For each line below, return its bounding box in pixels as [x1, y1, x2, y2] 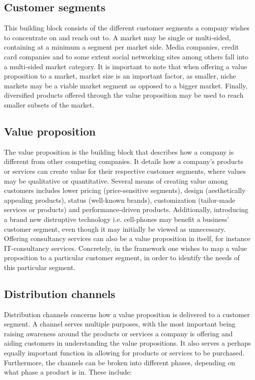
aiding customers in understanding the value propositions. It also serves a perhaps [4, 338, 251, 348]
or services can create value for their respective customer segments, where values [4, 165, 246, 176]
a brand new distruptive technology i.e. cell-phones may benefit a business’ [4, 214, 229, 224]
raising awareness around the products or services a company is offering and [4, 328, 233, 338]
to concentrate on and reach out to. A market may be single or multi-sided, [4, 32, 231, 42]
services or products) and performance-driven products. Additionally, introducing [4, 204, 249, 215]
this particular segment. [4, 262, 76, 272]
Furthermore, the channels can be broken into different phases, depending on [4, 357, 235, 367]
